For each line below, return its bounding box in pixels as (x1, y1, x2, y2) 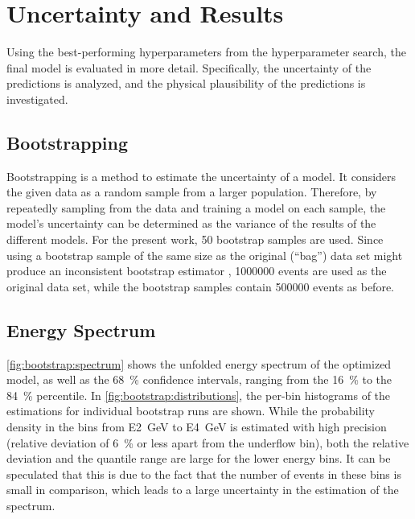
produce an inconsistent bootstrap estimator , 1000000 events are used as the (6, 262, 387, 279)
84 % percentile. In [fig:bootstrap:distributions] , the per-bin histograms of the (6, 386, 391, 403)
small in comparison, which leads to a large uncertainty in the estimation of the (6, 481, 399, 498)
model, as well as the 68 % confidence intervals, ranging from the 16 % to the (6, 371, 392, 388)
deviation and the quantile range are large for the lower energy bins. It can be (6, 450, 391, 467)
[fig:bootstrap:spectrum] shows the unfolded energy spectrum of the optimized (6, 355, 392, 372)
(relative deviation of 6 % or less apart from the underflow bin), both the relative (6, 434, 409, 451)
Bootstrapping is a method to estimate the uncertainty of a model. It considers (6, 167, 397, 184)
